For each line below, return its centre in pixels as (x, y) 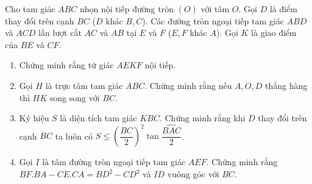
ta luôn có (74, 136)
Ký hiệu (34, 118)
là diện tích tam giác (98, 118)
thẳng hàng (286, 85)
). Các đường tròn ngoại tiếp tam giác (213, 20)
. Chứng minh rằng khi (202, 118)
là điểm (283, 9)
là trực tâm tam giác (84, 85)
